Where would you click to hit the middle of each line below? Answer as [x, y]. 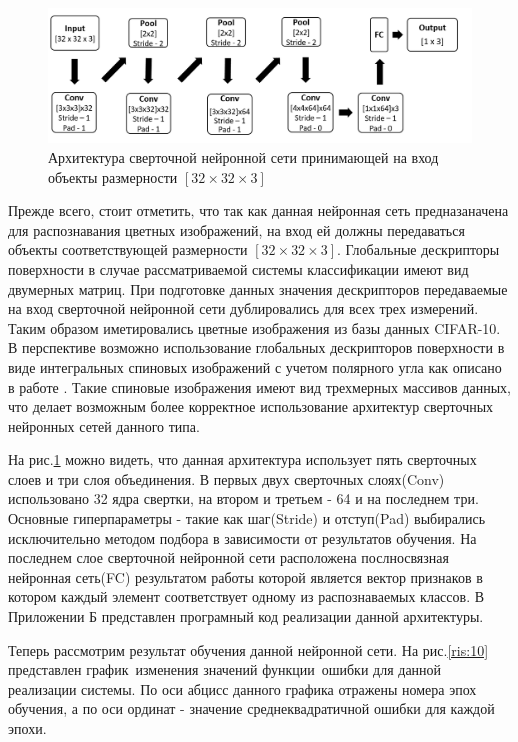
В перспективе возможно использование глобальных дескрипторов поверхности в [256, 347]
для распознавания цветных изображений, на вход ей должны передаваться [236, 229]
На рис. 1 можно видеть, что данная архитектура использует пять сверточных [242, 459]
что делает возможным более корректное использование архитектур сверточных [251, 406]
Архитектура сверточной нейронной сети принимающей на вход [243, 156]
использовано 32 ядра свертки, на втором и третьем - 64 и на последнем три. [243, 498]
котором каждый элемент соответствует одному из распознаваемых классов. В [246, 596]
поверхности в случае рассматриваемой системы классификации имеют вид [238, 268]
